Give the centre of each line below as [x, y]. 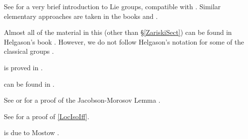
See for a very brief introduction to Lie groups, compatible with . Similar [112, 6]
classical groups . [29, 51]
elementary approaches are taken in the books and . [81, 16]
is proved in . [23, 67]
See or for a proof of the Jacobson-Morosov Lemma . [82, 100]
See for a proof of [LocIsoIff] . [47, 116]
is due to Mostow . [32, 132]
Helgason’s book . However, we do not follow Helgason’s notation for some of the [124, 41]
